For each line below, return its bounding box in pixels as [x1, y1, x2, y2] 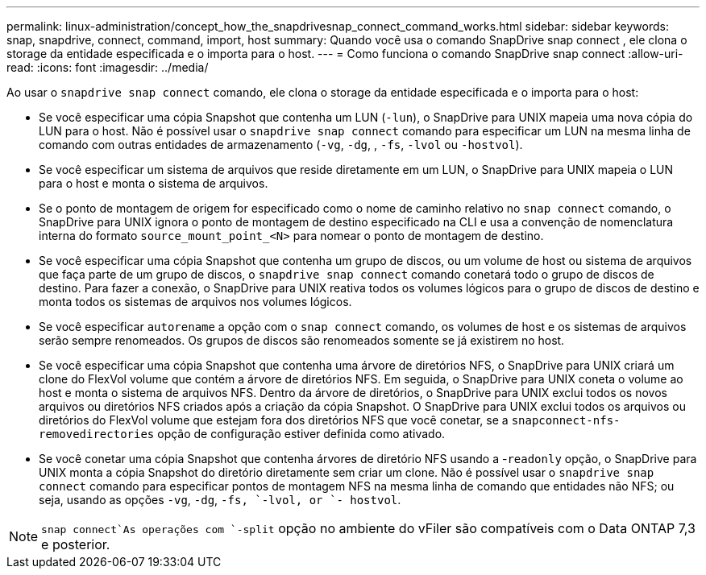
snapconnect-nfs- [511, 414, 621, 427]
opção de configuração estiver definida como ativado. [157, 427, 446, 441]
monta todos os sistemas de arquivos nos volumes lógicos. [39, 295, 352, 308]
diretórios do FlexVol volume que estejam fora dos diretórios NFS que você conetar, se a [39, 413, 509, 427]
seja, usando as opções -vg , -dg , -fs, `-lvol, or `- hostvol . [39, 493, 401, 507]
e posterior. [41, 536, 110, 552]
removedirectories [39, 428, 155, 441]
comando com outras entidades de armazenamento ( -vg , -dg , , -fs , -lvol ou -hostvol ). [39, 138, 523, 151]
